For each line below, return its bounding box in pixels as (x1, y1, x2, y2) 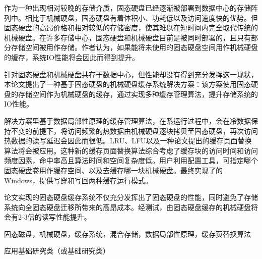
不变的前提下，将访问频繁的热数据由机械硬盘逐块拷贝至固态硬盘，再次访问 (11, 125, 258, 136)
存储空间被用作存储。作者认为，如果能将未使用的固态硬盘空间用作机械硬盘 (11, 42, 258, 53)
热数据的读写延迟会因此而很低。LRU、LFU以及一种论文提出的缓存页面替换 (4, 135, 252, 146)
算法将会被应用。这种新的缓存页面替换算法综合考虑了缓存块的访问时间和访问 (4, 145, 258, 156)
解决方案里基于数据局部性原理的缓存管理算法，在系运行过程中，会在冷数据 (4, 115, 251, 126)
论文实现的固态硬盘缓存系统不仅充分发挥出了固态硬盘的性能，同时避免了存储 (4, 192, 258, 202)
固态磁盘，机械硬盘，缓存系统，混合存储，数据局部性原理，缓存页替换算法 (4, 228, 251, 239)
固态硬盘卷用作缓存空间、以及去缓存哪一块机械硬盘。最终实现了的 (4, 165, 223, 175)
